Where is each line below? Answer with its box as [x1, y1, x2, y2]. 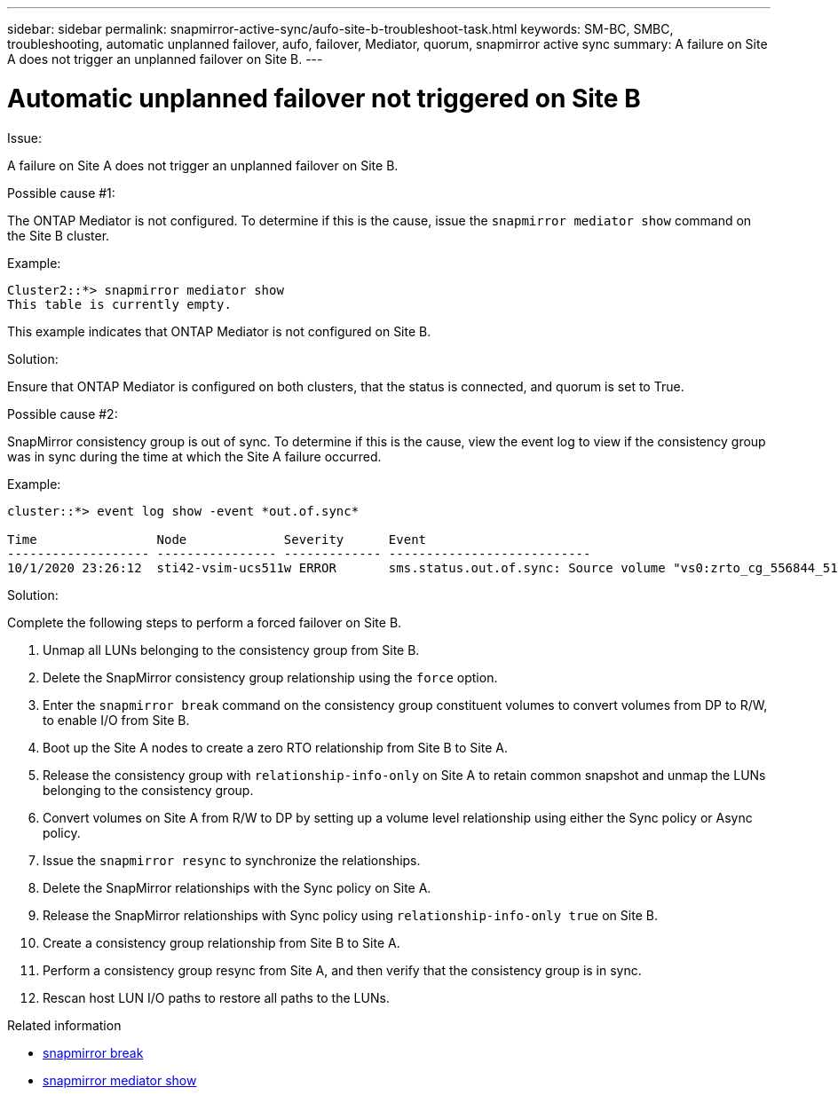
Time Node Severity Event [7, 532, 427, 547]
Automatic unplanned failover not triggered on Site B [7, 83, 641, 114]
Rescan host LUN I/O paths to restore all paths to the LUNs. [43, 989, 390, 1005]
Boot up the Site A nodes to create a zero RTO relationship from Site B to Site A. [43, 739, 508, 755]
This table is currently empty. [7, 296, 232, 311]
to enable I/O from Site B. [43, 712, 190, 728]
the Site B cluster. [7, 227, 110, 243]
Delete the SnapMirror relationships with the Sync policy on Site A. [43, 879, 431, 895]
